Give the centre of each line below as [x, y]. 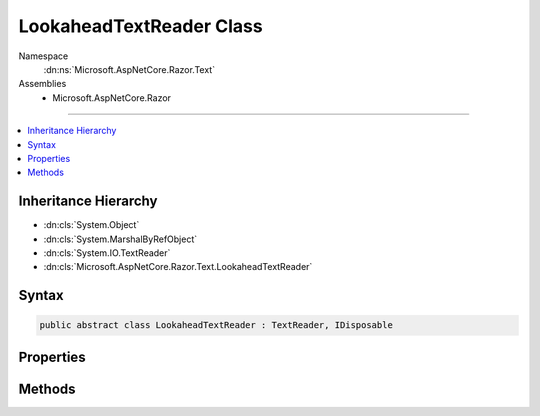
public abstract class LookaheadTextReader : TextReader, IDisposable [216, 325]
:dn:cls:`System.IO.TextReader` [107, 252]
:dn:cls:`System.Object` [91, 225]
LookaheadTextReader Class [141, 26]
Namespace [43, 56]
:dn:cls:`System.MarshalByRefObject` [120, 239]
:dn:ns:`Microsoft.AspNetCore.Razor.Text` [129, 69]
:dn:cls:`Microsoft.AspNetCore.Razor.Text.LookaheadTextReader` [178, 267]
